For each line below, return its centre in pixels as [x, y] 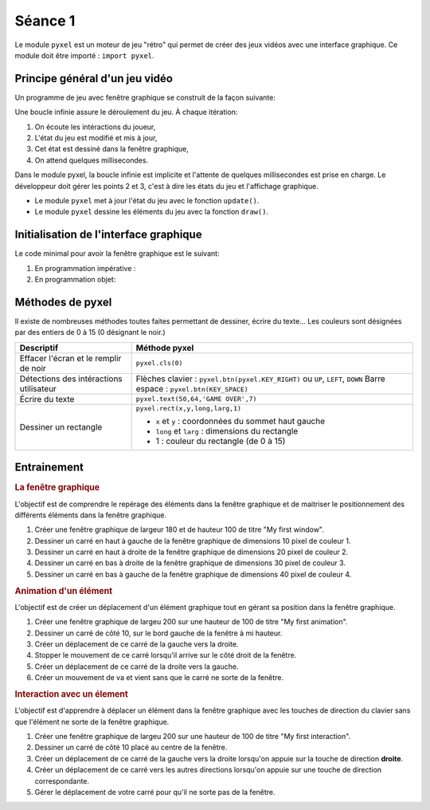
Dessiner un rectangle [61, 427]
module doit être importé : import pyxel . [84, 55]
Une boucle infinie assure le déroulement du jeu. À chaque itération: [126, 112]
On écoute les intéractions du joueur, [95, 127]
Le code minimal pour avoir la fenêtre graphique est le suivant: [117, 254]
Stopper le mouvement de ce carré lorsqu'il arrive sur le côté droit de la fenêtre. [166, 655]
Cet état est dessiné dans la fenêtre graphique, [111, 149]
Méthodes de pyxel [63, 302]
